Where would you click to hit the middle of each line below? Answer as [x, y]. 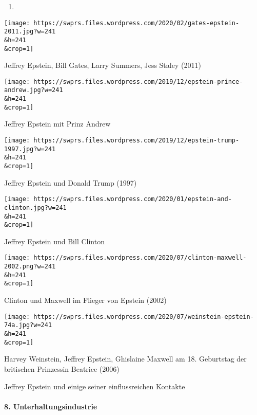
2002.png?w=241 [30, 267]
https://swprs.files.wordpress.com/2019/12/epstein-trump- [136, 141]
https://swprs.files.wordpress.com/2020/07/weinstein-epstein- [144, 317]
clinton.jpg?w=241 [35, 207]
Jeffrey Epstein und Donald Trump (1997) [71, 182]
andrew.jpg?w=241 [34, 90]
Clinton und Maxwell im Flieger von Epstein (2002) [85, 300]
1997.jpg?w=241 [30, 149]
